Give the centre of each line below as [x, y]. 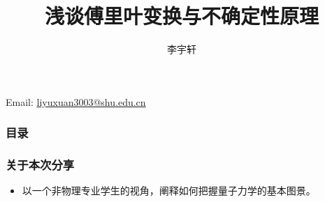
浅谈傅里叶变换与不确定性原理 [181, 16]
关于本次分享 [40, 165]
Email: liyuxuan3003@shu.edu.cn [76, 101]
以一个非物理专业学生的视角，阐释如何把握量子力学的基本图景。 [169, 191]
